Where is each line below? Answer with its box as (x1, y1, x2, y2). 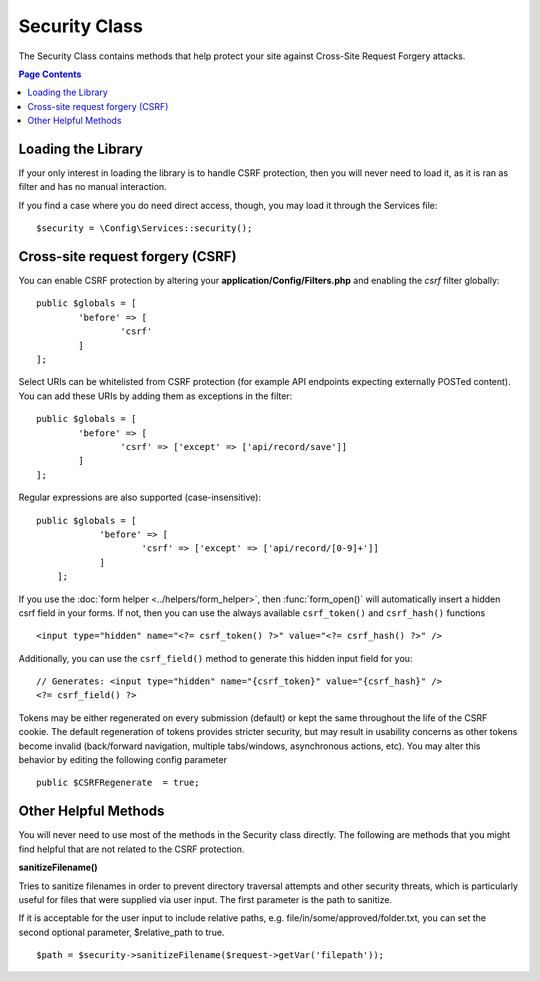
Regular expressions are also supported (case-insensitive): (18, 491, 262, 504)
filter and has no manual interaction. (18, 181, 167, 193)
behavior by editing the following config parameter (18, 754, 227, 766)
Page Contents (18, 68, 82, 80)
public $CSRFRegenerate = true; (36, 777, 200, 789)
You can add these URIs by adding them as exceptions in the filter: (18, 390, 293, 402)
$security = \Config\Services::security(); (36, 223, 253, 234)
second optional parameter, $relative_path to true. (18, 926, 225, 938)
